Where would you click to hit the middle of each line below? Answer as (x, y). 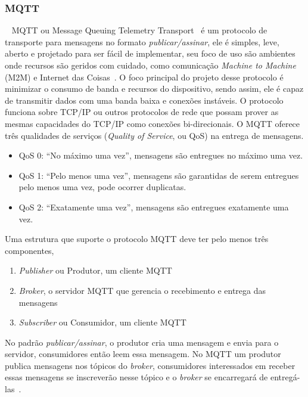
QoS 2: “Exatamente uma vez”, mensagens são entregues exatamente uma (154, 207)
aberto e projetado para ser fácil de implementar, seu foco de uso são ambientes (150, 53)
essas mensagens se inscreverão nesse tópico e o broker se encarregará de (136, 377)
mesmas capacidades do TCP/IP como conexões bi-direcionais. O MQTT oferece (153, 123)
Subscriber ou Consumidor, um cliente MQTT (102, 322)
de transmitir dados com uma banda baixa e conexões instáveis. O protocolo (144, 100)
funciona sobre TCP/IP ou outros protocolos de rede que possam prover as (142, 112)
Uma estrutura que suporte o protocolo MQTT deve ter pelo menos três (137, 239)
